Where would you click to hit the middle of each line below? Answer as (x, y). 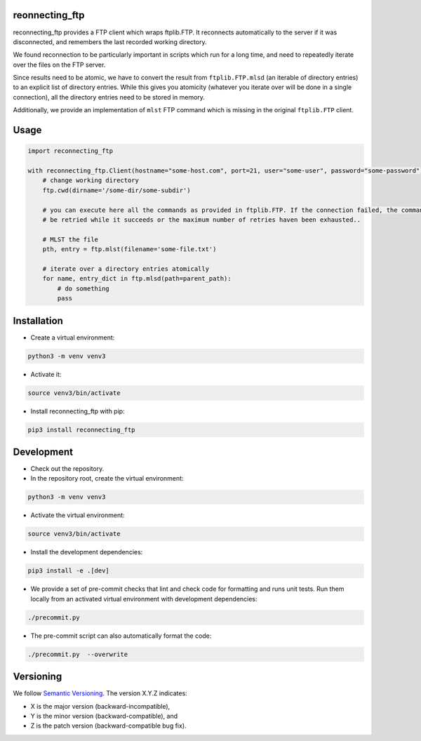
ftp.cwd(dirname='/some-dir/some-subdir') (116, 190)
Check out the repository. (67, 469)
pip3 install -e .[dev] (69, 571)
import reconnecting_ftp (71, 151)
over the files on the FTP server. (59, 65)
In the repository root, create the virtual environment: (107, 479)
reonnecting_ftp (49, 15)
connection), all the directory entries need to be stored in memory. (109, 97)
